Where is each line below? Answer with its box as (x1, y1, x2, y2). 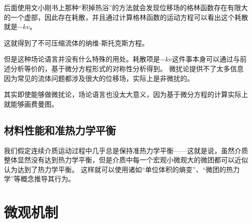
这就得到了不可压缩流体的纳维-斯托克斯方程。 (4, 37, 149, 48)
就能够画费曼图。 (4, 98, 58, 109)
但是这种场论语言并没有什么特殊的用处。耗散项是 (4, 54, 160, 64)
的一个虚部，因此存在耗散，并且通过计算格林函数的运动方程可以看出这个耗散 (4, 12, 248, 22)
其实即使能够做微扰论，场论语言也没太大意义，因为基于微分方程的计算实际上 (4, 89, 248, 99)
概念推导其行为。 (20, 174, 75, 184)
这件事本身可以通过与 (172, 54, 240, 64)
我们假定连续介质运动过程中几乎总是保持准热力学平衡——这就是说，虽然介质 (4, 145, 248, 155)
